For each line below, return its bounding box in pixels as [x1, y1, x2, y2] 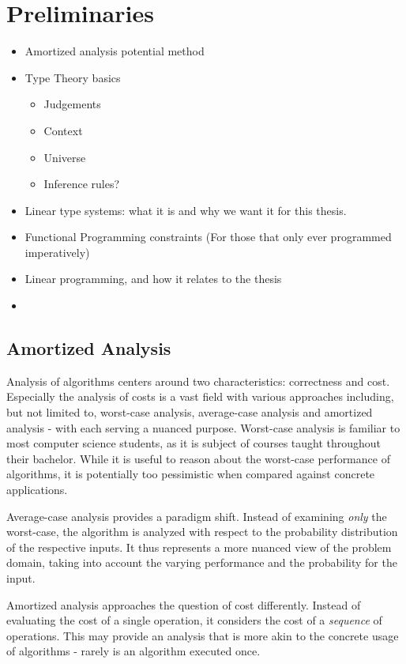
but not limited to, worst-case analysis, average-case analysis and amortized [6, 404, 373, 421]
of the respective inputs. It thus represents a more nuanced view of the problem [6, 538, 392, 555]
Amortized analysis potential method [24, 43, 205, 59]
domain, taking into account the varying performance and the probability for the [6, 554, 397, 571]
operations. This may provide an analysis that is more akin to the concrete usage [6, 627, 399, 643]
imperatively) [24, 243, 90, 260]
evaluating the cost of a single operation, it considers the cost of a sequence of [6, 612, 382, 628]
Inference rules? [43, 175, 120, 192]
